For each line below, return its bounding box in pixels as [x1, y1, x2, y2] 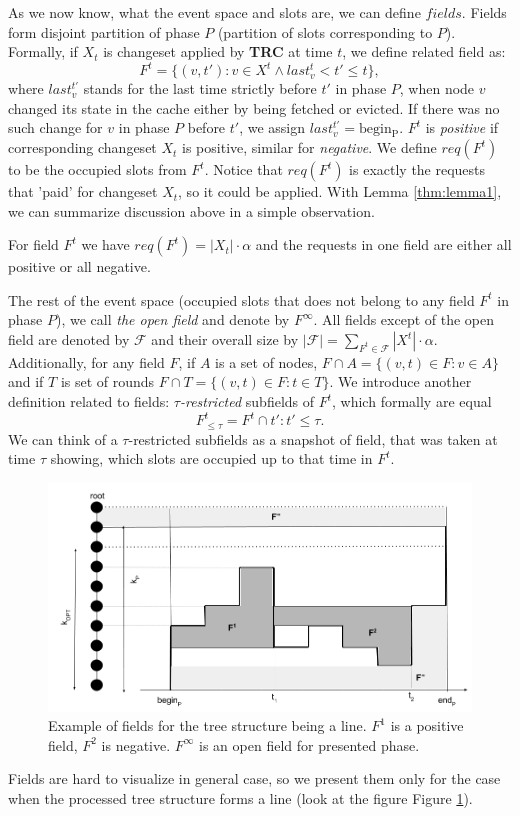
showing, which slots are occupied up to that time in [50, 448, 373, 469]
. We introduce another [329, 371, 472, 392]
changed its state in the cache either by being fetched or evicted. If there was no [8, 97, 500, 118]
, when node [399, 78, 475, 99]
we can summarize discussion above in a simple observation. [8, 200, 375, 221]
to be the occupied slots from [8, 159, 187, 180]
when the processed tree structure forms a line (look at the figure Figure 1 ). [8, 787, 473, 808]
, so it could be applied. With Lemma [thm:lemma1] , [178, 181, 502, 202]
